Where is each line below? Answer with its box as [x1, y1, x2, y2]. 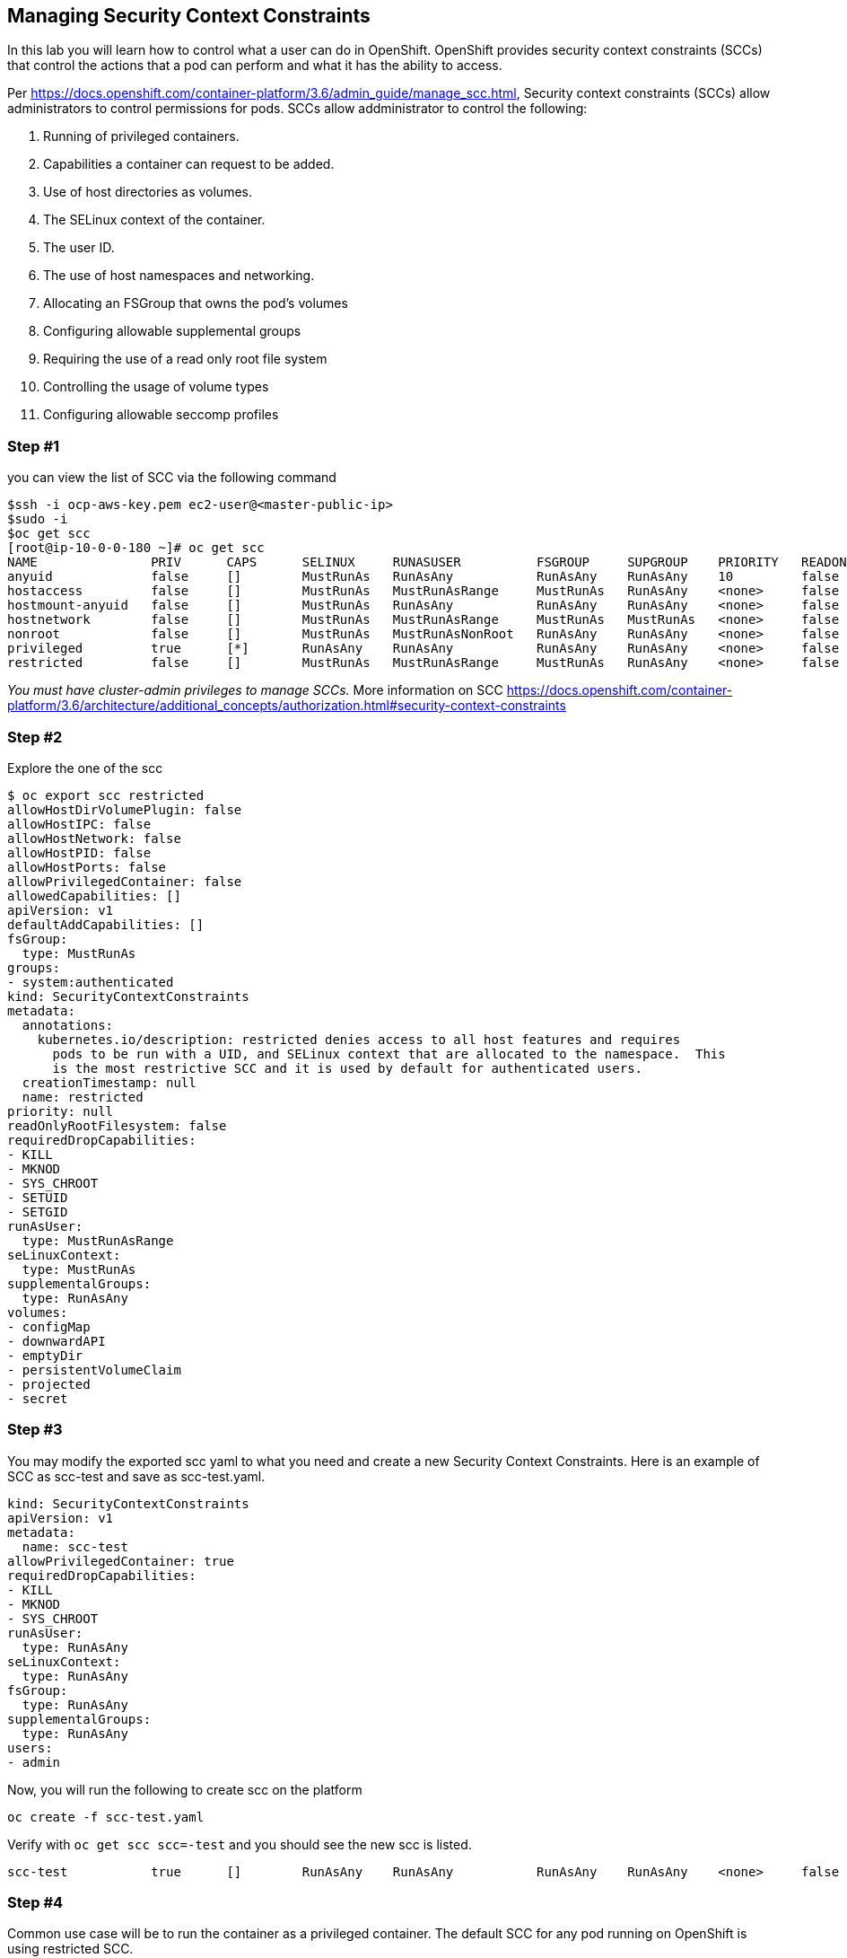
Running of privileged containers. [43, 128, 240, 145]
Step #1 [7, 436, 60, 455]
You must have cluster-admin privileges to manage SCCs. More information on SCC [7, 682, 503, 698]
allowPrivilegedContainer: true [7, 1553, 234, 1568]
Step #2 [7, 727, 63, 746]
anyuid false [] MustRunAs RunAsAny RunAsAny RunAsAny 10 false [7, 569, 840, 584]
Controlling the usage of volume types [43, 379, 269, 395]
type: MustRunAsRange [22, 1233, 174, 1248]
